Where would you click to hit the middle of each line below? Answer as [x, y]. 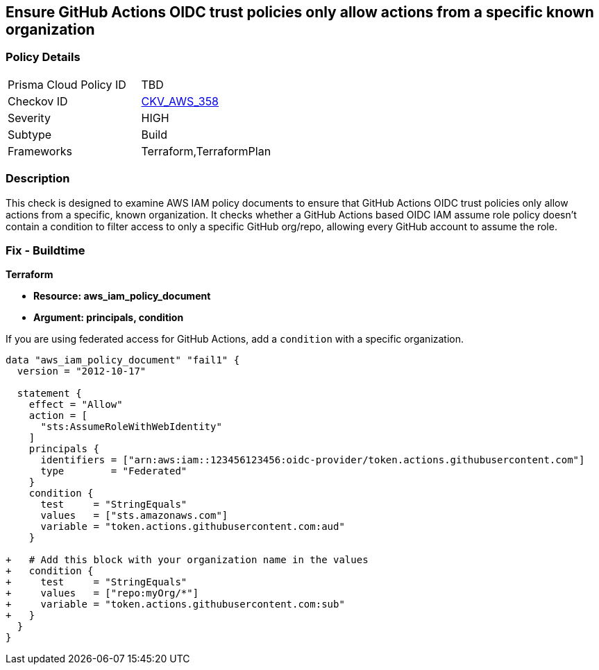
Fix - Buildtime [45, 250]
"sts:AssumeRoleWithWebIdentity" [131, 427]
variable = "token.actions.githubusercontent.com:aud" [193, 527]
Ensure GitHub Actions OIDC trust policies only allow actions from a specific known [300, 12]
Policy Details [43, 57]
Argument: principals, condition [109, 318]
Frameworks [40, 151]
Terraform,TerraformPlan [206, 151]
